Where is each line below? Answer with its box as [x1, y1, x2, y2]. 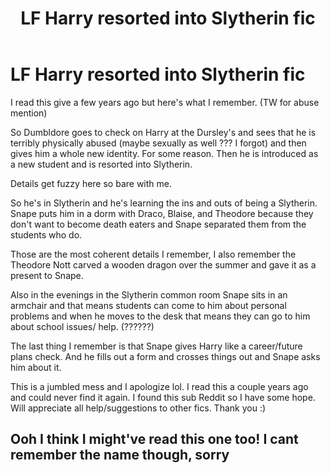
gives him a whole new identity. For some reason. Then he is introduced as [10, 147, 319, 159]
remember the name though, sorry [10, 447, 230, 464]
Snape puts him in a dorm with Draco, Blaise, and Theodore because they [10, 207, 314, 219]
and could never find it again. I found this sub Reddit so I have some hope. [10, 391, 316, 403]
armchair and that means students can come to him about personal [10, 299, 287, 311]
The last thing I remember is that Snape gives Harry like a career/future [10, 340, 303, 352]
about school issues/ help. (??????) [10, 320, 155, 332]
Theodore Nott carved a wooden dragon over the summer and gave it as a [10, 258, 317, 271]
